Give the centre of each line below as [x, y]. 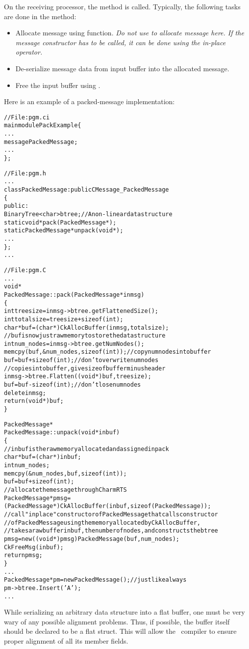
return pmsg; [23, 555]
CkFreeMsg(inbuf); [34, 547]
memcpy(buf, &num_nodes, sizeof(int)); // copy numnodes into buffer [108, 352]
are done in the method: [40, 16]
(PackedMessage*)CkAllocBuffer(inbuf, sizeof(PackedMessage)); [108, 506]
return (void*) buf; [34, 401]
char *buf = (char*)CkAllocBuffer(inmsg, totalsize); [87, 327]
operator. [29, 52]
